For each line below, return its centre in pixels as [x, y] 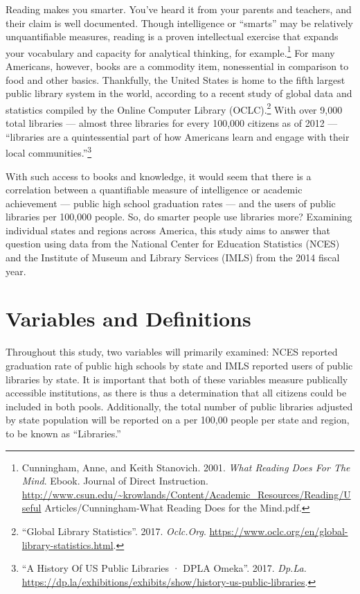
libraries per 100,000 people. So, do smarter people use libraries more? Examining [179, 217]
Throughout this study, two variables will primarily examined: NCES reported [172, 352]
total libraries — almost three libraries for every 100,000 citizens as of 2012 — [172, 123]
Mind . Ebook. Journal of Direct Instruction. [115, 481]
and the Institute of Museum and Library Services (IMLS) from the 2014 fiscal [173, 257]
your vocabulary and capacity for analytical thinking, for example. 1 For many [170, 51]
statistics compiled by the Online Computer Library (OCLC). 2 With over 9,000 [174, 108]
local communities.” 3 [49, 151]
